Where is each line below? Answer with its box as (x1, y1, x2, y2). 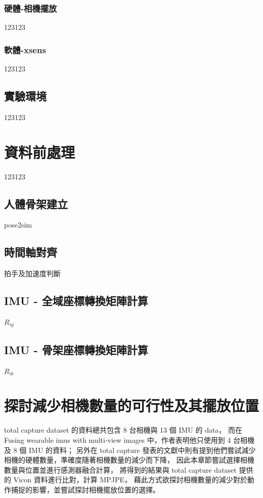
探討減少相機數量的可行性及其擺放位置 (4, 395, 259, 416)
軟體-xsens (4, 43, 46, 56)
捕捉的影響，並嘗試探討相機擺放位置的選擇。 (11, 484, 160, 494)
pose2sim (4, 219, 32, 230)
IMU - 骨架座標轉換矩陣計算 (4, 341, 148, 357)
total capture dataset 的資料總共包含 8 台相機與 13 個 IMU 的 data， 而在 (4, 425, 243, 435)
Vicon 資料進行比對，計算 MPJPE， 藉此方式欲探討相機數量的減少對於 (13, 474, 247, 485)
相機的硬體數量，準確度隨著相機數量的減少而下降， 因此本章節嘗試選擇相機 (4, 454, 254, 465)
